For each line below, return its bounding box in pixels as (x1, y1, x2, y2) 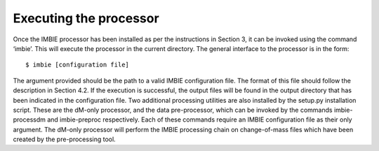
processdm (13, 115, 46, 124)
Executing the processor (13, 10, 159, 26)
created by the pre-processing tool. (13, 135, 116, 143)
